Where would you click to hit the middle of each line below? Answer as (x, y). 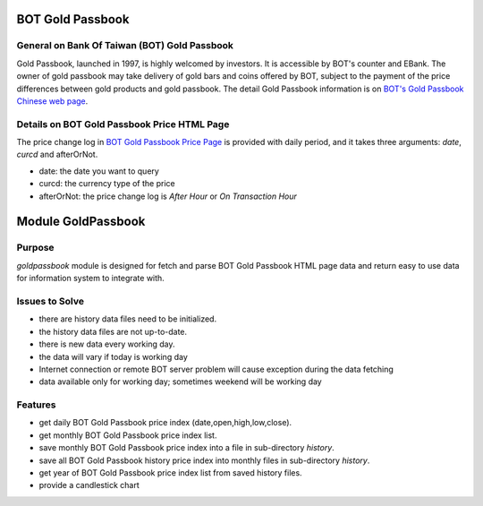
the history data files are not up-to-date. (113, 331)
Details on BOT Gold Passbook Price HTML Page (123, 124)
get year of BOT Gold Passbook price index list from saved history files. (171, 472)
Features (36, 405)
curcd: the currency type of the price (107, 184)
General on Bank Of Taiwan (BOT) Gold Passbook (125, 46)
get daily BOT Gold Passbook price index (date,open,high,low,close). (165, 423)
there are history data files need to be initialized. (128, 319)
